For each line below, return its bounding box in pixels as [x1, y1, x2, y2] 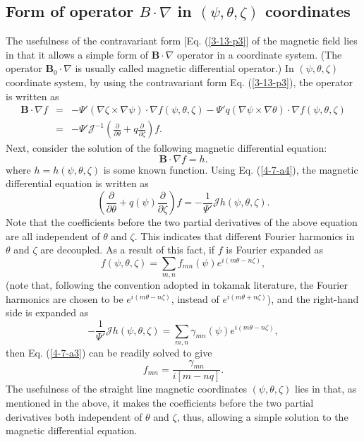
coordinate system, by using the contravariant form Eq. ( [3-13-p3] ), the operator [6, 74, 353, 89]
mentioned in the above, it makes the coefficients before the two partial [6, 395, 314, 410]
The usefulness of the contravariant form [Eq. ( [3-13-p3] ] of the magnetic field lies [6, 33, 358, 48]
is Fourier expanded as [226, 242, 324, 257]
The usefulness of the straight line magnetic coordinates [6, 381, 247, 396]
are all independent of [6, 228, 100, 243]
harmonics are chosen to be [6, 291, 123, 306]
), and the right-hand [267, 291, 359, 306]
